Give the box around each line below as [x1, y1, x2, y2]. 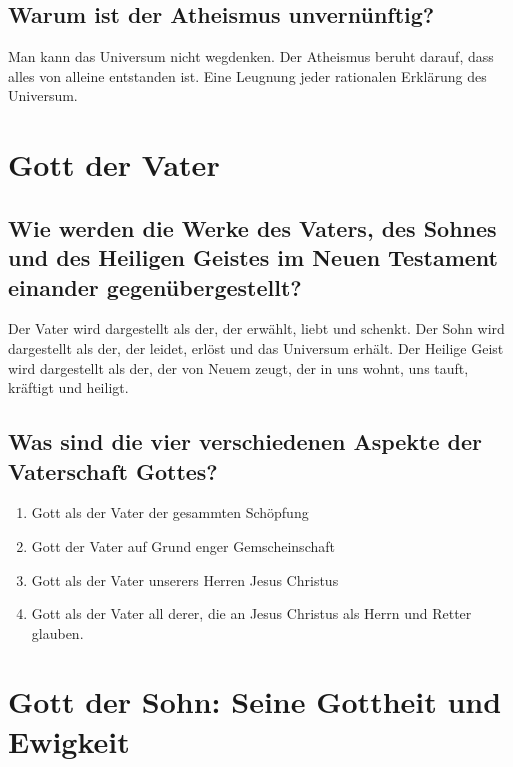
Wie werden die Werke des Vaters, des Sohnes [8, 212, 497, 243]
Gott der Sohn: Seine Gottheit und [8, 681, 502, 722]
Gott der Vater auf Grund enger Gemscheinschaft [31, 535, 335, 556]
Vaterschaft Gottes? [8, 455, 218, 486]
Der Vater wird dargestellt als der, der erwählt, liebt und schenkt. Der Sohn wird [8, 318, 505, 339]
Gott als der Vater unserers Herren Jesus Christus [31, 569, 339, 590]
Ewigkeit [8, 720, 130, 761]
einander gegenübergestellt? [8, 271, 302, 302]
